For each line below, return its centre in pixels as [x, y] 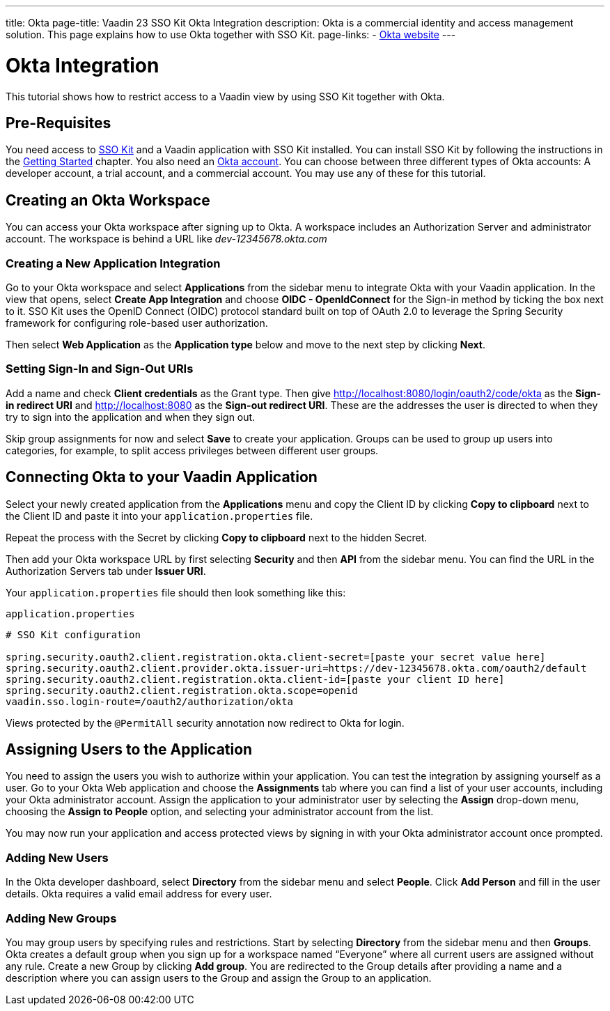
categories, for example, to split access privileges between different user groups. [192, 450]
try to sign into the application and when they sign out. [131, 417]
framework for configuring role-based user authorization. [137, 323]
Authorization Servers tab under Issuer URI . [106, 571]
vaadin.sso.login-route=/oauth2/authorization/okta [150, 701]
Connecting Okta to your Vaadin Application [162, 477]
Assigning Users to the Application [129, 749]
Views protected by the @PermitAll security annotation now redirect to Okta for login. [205, 723]
